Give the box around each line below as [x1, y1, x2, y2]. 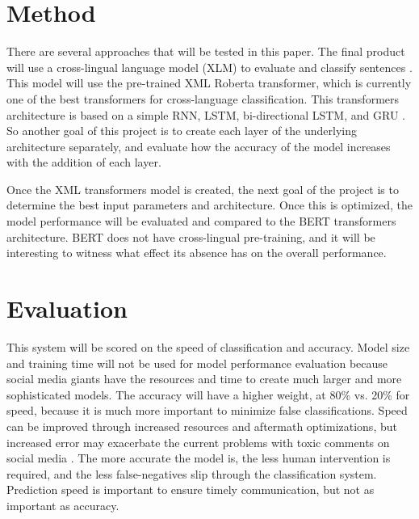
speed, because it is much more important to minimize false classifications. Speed [6, 402, 408, 419]
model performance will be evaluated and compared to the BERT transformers [6, 213, 396, 230]
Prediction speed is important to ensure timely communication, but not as [6, 481, 375, 498]
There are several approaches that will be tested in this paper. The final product [6, 43, 405, 60]
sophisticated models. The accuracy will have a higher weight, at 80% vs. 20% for [6, 386, 410, 403]
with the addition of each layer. [6, 154, 161, 171]
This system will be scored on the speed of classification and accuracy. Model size [6, 338, 410, 355]
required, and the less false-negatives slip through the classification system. [6, 465, 377, 482]
